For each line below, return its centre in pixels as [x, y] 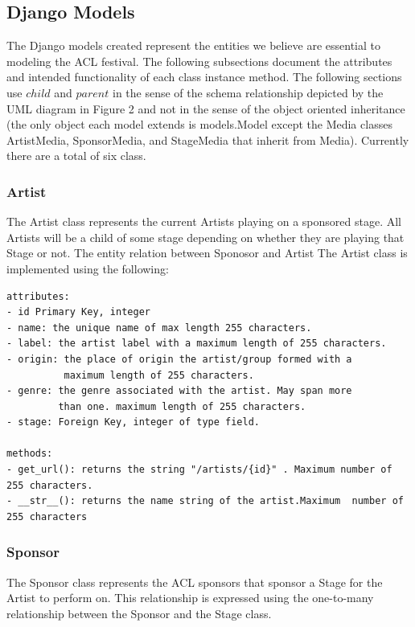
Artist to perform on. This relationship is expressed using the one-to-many [190, 598]
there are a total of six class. [76, 156]
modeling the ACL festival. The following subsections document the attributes [199, 61]
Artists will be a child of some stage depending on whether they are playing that [205, 237]
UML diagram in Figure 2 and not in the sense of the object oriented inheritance [206, 108]
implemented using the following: [88, 268]
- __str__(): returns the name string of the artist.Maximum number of [205, 501]
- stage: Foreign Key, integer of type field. [133, 422]
